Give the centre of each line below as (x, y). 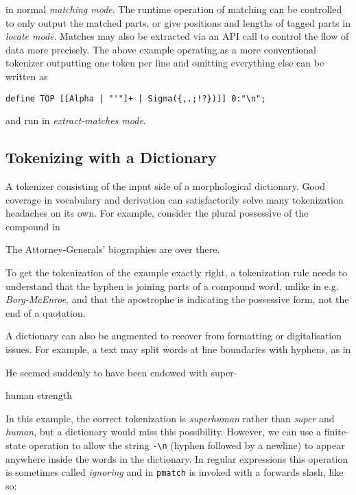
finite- (336, 432)
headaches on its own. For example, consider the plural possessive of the (157, 213)
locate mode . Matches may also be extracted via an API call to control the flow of (177, 36)
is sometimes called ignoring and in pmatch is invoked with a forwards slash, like (175, 472)
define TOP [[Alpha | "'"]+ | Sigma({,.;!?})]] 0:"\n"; (136, 98)
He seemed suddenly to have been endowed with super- (121, 372)
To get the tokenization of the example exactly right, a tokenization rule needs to (176, 272)
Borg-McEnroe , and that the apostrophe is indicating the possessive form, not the (177, 299)
